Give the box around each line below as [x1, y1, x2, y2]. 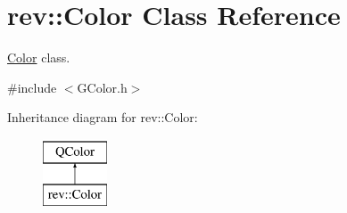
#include [7, 78, 57, 96]
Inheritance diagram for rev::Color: [7, 108, 198, 127]
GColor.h [77, 78, 128, 96]
